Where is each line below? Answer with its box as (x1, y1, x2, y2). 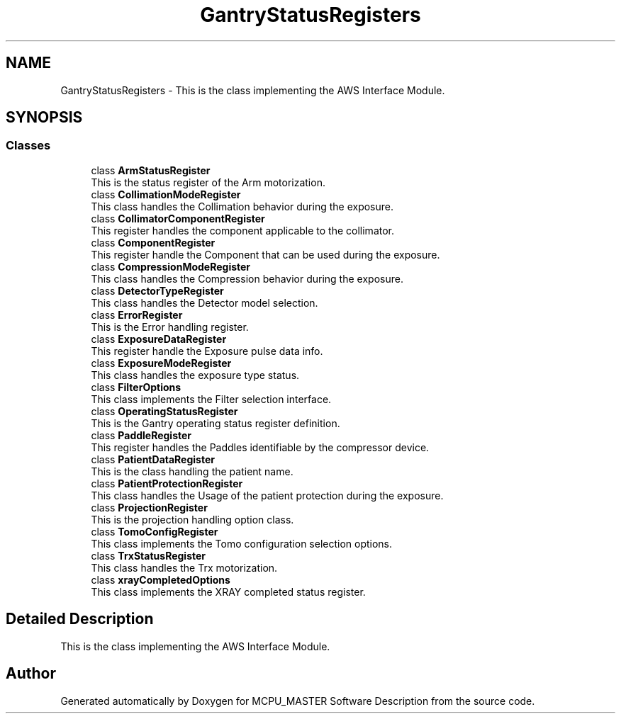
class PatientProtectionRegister (91, 477, 243, 489)
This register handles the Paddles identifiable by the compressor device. (91, 441, 430, 453)
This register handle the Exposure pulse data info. (91, 344, 323, 357)
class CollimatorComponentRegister (91, 212, 265, 225)
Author (6, 664, 56, 683)
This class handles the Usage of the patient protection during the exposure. (91, 489, 444, 502)
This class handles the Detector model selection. (91, 296, 318, 309)
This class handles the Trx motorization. (91, 561, 278, 574)
